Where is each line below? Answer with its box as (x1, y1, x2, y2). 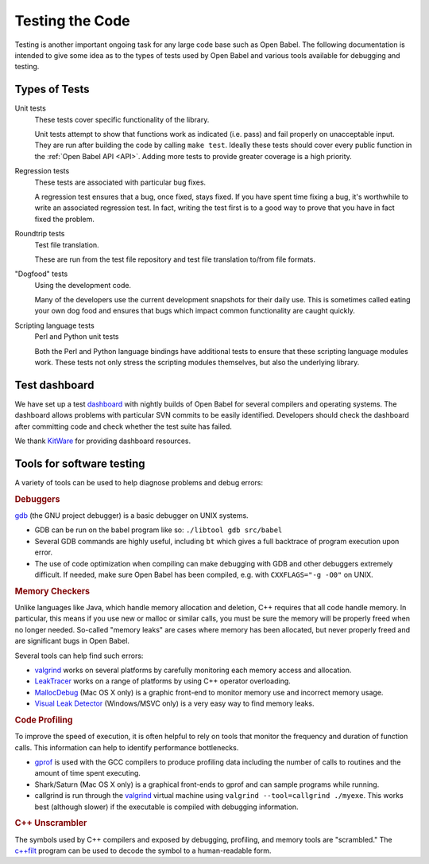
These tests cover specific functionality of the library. (34, 115, 210, 124)
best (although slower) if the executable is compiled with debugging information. (34, 802, 299, 811)
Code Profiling (14, 714, 73, 726)
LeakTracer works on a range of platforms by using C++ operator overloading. (34, 676, 292, 686)
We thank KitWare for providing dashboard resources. (14, 436, 191, 446)
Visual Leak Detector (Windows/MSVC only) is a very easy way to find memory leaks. (34, 699, 315, 708)
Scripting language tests (14, 321, 95, 330)
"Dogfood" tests (14, 269, 68, 278)
